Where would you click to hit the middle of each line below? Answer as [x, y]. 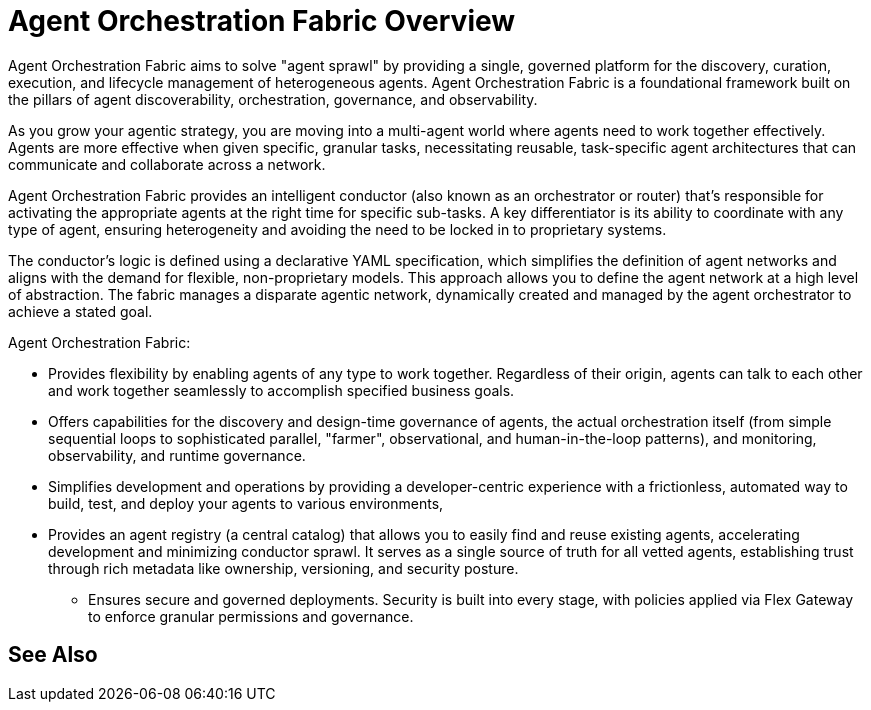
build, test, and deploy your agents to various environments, [246, 503]
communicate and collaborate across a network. [167, 164]
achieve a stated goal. [80, 311]
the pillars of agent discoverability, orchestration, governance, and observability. [273, 99]
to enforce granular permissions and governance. [251, 616]
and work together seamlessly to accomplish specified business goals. [281, 390]
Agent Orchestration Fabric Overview [262, 21]
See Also [53, 655]
